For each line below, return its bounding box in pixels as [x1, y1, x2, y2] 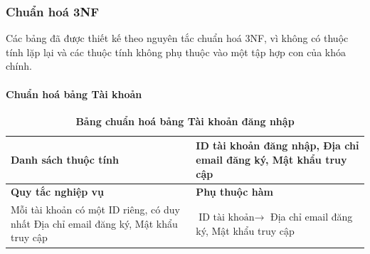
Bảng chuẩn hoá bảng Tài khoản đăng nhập [75, 113, 295, 128]
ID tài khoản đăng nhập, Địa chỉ [196, 138, 359, 153]
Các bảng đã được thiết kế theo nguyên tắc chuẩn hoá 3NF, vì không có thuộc [6, 31, 349, 46]
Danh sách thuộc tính [11, 152, 119, 166]
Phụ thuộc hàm [196, 184, 274, 199]
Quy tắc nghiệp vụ [11, 184, 105, 199]
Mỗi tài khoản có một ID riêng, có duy [11, 202, 180, 217]
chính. [6, 58, 32, 73]
